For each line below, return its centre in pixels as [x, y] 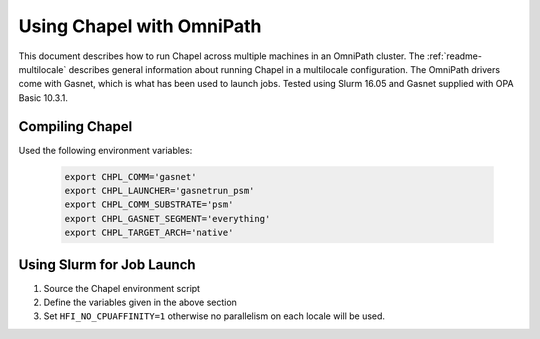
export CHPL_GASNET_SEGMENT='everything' [167, 218]
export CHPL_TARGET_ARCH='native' [149, 233]
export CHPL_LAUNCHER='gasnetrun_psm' [159, 190]
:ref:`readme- [454, 56]
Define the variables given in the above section [140, 302]
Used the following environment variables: [105, 150]
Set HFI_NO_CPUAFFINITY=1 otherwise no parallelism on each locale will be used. [214, 316]
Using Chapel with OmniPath [140, 26]
